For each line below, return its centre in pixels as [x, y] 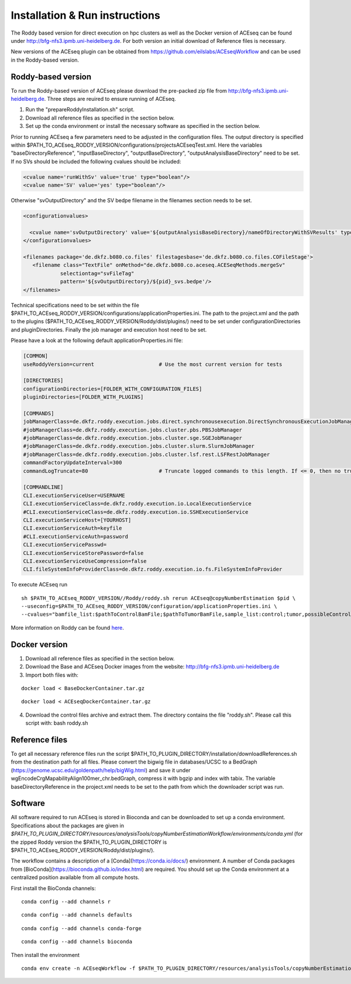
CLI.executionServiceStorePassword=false [83, 553]
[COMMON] [36, 356]
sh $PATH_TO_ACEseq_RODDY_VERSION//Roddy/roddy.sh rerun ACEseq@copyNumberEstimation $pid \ [159, 598]
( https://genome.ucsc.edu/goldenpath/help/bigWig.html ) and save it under [101, 770]
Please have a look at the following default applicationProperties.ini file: [97, 341]
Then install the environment [45, 955]
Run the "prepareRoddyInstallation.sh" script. [80, 110]
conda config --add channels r [66, 901]
